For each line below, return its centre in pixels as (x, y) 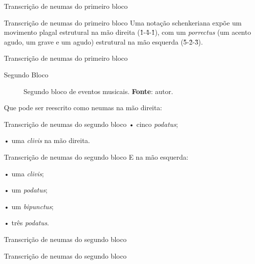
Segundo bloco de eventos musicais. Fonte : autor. (98, 91)
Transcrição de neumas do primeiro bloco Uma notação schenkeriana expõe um (123, 22)
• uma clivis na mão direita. (47, 140)
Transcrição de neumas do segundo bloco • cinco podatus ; (91, 124)
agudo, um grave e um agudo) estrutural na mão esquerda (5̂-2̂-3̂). (103, 41)
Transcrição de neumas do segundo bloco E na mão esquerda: (96, 156)
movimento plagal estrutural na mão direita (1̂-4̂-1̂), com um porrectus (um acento (127, 32)
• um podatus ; (26, 190)
